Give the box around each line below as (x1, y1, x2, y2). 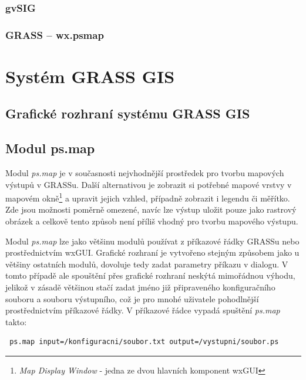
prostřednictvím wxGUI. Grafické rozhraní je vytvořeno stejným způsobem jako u (5, 246, 300, 259)
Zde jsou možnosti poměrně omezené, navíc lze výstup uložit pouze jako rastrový (5, 203, 297, 216)
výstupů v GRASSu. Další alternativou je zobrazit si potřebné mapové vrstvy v (5, 178, 292, 190)
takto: (5, 315, 27, 328)
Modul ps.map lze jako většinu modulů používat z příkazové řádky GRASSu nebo (5, 234, 300, 247)
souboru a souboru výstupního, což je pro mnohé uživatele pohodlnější (5, 292, 259, 305)
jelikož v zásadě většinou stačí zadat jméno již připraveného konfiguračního (5, 281, 275, 293)
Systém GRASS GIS (5, 64, 175, 88)
